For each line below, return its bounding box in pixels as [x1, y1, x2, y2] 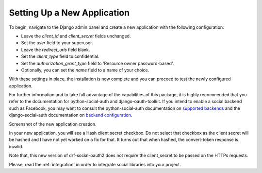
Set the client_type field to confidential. [21, 53, 99, 59]
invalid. [9, 143, 24, 149]
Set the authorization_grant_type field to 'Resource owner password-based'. [21, 60, 174, 66]
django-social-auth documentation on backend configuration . [9, 112, 132, 118]
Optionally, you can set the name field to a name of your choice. [21, 67, 149, 73]
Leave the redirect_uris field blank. [21, 47, 90, 52]
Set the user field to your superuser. [21, 40, 93, 46]
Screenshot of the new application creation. [9, 121, 97, 127]
